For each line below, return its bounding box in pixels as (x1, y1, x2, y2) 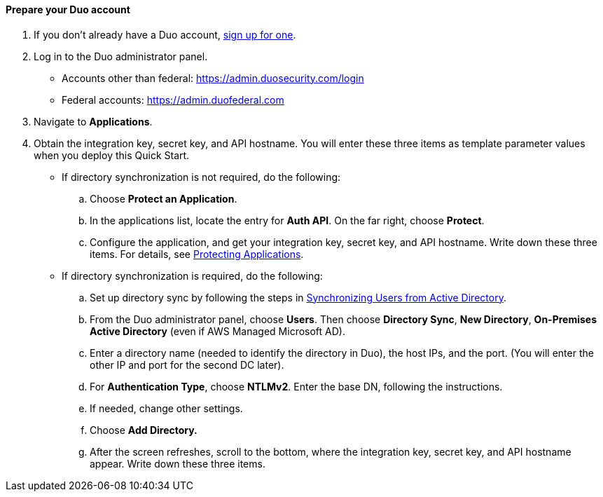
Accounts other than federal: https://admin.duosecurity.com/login (62, 72, 364, 84)
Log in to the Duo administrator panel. (34, 50, 208, 62)
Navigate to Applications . (34, 115, 153, 128)
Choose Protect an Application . (90, 192, 237, 205)
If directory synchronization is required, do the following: (62, 269, 323, 282)
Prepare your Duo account (6, 4, 130, 15)
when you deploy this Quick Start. (34, 149, 190, 161)
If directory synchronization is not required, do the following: (62, 170, 341, 183)
